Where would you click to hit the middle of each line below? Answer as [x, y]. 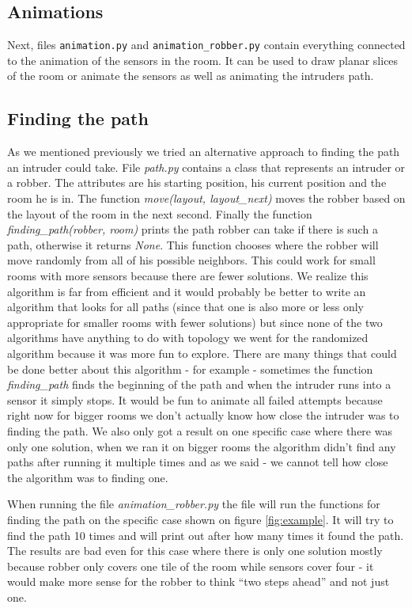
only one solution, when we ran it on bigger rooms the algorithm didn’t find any [202, 446]
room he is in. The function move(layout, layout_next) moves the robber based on [206, 198]
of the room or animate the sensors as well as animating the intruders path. [191, 76]
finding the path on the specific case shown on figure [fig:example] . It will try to [200, 519]
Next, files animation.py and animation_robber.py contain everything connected [206, 45]
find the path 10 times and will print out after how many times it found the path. [206, 535]
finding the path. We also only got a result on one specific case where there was [200, 430]
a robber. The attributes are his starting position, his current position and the [197, 182]
